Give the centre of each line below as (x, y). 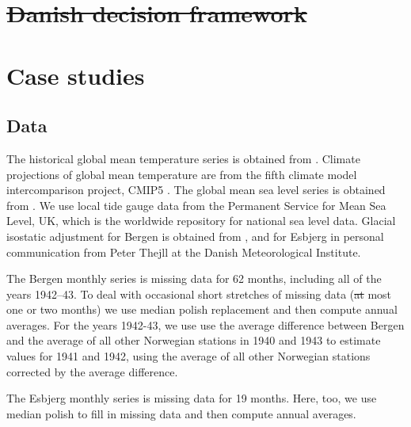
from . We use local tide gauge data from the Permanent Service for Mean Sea (196, 205)
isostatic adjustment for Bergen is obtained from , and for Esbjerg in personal (195, 236)
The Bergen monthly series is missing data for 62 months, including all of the (194, 278)
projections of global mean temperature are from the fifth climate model (182, 174)
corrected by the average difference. (92, 371)
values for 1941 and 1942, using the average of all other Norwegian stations (188, 356)
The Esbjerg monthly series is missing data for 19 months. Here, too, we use (192, 398)
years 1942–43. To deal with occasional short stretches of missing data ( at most (199, 294)
